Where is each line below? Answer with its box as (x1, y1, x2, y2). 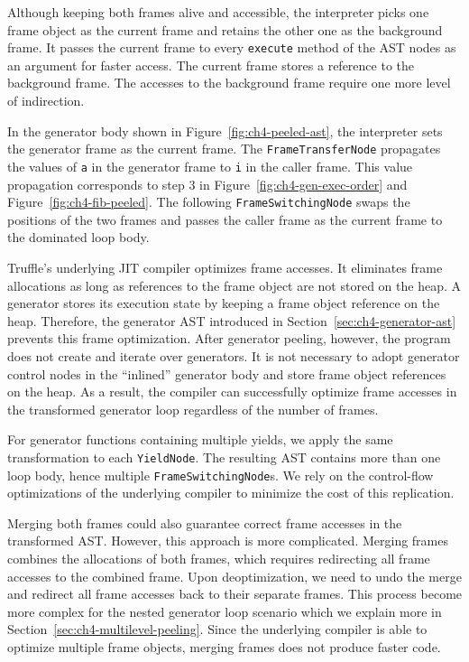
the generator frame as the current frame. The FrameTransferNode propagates (7, 139, 441, 158)
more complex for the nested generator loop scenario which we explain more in (7, 601, 442, 620)
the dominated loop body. (7, 228, 150, 247)
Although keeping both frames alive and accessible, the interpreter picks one (7, 3, 429, 21)
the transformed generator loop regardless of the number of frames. (7, 399, 379, 418)
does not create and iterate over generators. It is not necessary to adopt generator (7, 346, 460, 365)
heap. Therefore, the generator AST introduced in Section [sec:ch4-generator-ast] (7, 311, 456, 330)
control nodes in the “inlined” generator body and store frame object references (7, 364, 446, 383)
